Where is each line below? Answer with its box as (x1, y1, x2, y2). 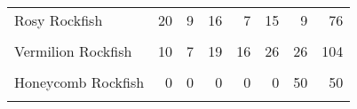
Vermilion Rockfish (14, 41, 132, 61)
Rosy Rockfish (14, 10, 103, 30)
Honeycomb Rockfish (14, 72, 145, 92)
